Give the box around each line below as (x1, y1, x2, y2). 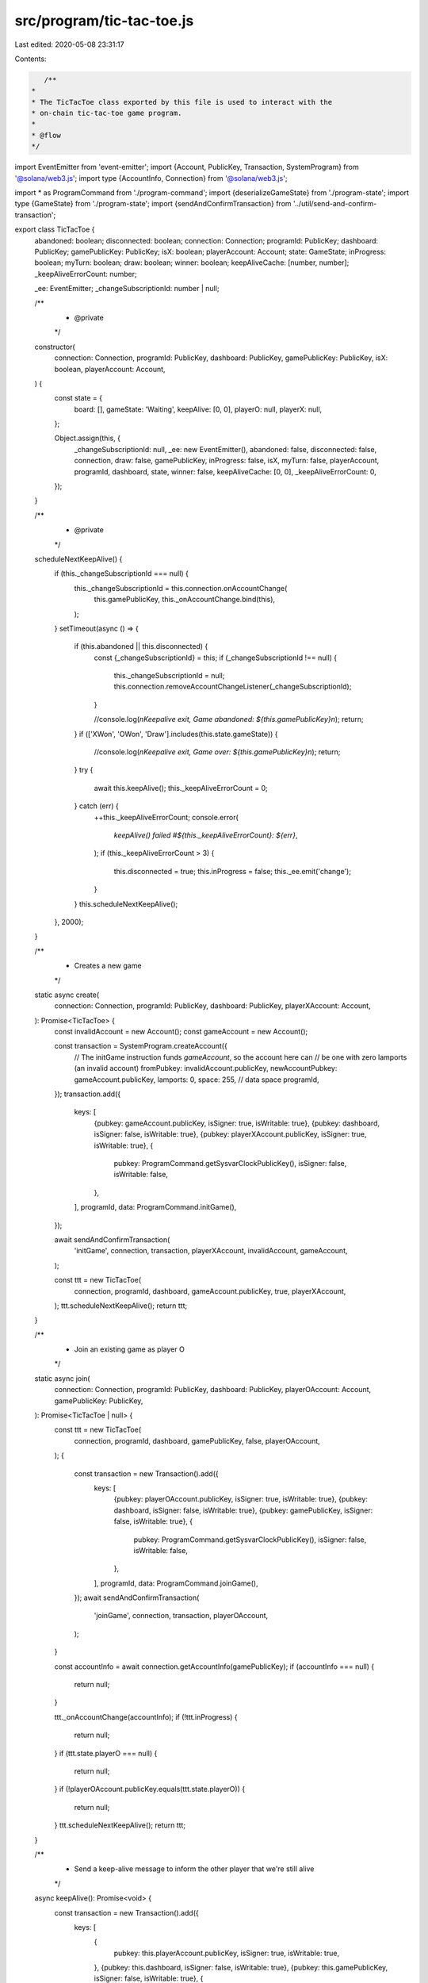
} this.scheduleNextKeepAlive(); (74, 899, 178, 908)
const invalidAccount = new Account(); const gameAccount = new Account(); (54, 1027, 308, 1037)
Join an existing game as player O (74, 1344, 185, 1354)
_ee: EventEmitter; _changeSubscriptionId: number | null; (34, 284, 220, 293)
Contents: (14, 54, 47, 63)
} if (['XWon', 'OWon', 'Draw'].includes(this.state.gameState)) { (74, 729, 278, 738)
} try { (74, 765, 94, 775)
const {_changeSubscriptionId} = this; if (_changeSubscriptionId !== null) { (94, 653, 338, 662)
